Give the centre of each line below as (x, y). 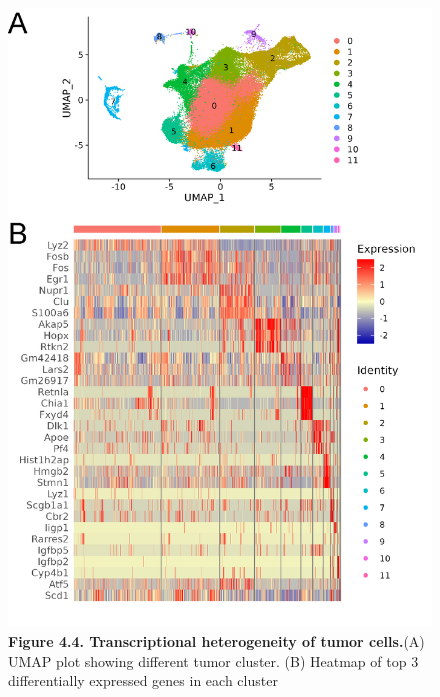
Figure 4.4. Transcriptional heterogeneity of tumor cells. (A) (216, 640)
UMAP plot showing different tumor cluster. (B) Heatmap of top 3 (213, 660)
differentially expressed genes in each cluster (143, 680)
